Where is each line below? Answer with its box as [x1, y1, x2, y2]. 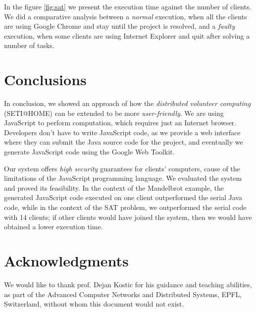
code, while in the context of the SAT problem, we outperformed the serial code [4, 202, 247, 212]
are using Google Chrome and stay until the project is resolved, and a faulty [4, 21, 235, 31]
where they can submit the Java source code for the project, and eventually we [4, 137, 243, 147]
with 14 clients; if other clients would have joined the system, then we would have [4, 211, 252, 222]
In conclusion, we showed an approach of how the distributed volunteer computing [4, 98, 251, 108]
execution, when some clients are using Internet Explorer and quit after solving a [4, 30, 250, 41]
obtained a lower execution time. [4, 221, 103, 232]
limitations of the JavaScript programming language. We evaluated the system [4, 173, 242, 183]
